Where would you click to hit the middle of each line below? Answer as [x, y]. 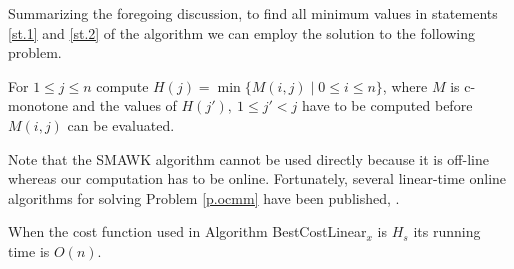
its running [447, 231]
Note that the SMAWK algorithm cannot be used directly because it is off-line [248, 158]
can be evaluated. [121, 124]
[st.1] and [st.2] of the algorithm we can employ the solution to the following [241, 32]
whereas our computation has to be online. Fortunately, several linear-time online [257, 178]
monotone [38, 105]
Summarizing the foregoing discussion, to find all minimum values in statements [253, 13]
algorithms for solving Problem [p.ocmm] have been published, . [204, 197]
